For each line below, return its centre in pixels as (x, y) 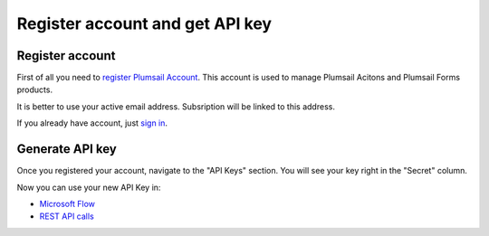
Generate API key (67, 149)
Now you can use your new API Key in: (89, 187)
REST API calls (67, 216)
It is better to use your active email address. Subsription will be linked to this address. (176, 106)
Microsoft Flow (67, 203)
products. (35, 90)
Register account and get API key (144, 24)
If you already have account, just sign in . (92, 123)
